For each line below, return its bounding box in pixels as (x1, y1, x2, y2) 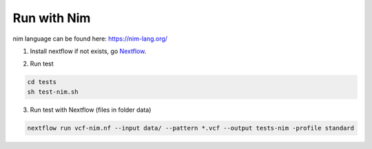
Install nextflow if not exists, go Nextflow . (30, 47, 147, 55)
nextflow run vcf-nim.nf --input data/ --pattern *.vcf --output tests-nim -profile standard (27, 124, 355, 132)
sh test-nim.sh (27, 88, 79, 96)
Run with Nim (12, 10, 91, 26)
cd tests (27, 78, 57, 86)
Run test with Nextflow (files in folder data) (30, 106, 152, 114)
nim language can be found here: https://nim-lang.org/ (12, 34, 168, 43)
